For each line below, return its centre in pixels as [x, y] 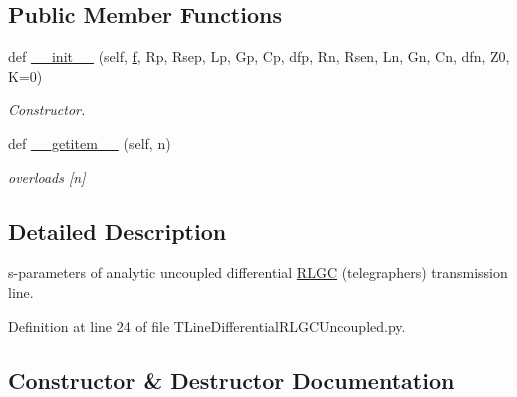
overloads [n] [47, 176]
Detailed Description [117, 230]
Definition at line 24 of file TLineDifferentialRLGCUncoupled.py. [207, 325]
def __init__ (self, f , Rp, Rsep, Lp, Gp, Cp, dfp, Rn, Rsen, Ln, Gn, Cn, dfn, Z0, [259, 56]
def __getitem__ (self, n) [89, 142]
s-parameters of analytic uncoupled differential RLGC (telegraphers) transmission [258, 272]
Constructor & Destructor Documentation [231, 379]
